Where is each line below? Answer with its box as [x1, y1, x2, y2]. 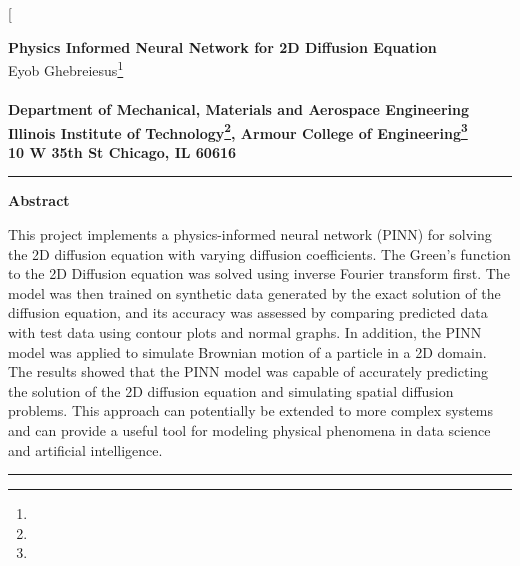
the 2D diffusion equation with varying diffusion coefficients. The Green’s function [8, 243, 511, 264]
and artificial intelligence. [8, 439, 163, 460]
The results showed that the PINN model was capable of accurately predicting [8, 361, 489, 382]
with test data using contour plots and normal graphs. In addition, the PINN [8, 322, 482, 343]
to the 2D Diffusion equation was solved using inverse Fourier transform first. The [8, 263, 510, 284]
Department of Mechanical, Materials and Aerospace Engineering [8, 99, 470, 120]
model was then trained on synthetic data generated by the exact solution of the [8, 282, 501, 303]
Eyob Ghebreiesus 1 [8, 57, 124, 80]
